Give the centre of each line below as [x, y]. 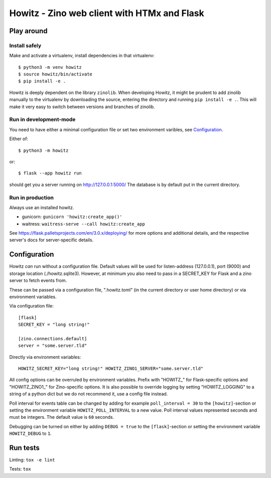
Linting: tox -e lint [32, 460]
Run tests [24, 448]
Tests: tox [20, 469]
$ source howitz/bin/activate [55, 74]
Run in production [31, 198]
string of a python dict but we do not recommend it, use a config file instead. [89, 394]
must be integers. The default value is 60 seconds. [62, 417]
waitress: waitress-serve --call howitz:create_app [83, 224]
